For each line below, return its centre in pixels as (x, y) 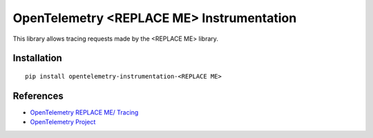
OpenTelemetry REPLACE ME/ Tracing (84, 112)
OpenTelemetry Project (63, 122)
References (38, 96)
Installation (37, 58)
